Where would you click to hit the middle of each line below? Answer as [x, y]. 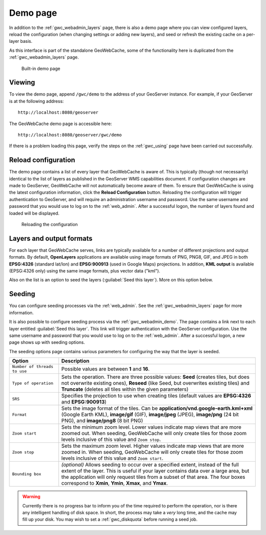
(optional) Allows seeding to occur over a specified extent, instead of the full [150, 465]
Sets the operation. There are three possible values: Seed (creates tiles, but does [155, 377]
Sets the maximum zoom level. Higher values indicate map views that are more [152, 446]
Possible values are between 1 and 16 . [105, 369]
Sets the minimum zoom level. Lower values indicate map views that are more [151, 427]
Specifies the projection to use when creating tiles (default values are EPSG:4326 [156, 396]
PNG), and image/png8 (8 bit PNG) [102, 421]
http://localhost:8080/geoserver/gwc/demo [70, 135]
